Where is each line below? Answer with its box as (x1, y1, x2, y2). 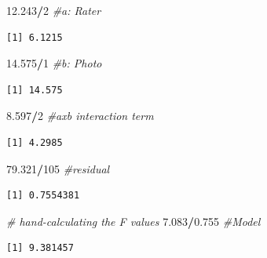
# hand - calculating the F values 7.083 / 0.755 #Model (6, 213, 261, 229)
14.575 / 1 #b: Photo (6, 55, 102, 71)
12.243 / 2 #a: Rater (6, 2, 101, 18)
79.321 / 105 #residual (6, 160, 110, 176)
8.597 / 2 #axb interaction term (6, 107, 154, 124)
